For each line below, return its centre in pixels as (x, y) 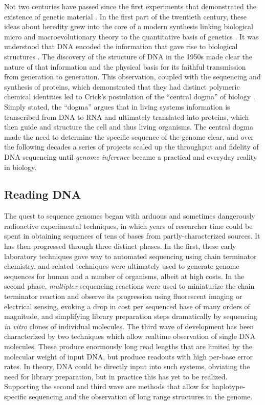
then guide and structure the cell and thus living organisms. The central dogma (129, 127)
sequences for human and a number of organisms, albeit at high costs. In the (124, 276)
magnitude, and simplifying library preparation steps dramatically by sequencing (131, 316)
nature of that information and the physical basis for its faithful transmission (125, 66)
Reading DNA (43, 194)
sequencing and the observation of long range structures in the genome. (141, 396)
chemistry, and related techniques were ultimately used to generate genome (122, 266)
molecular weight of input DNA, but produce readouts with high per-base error (128, 356)
